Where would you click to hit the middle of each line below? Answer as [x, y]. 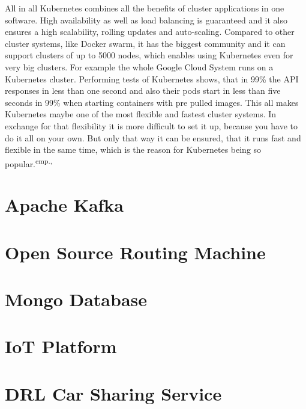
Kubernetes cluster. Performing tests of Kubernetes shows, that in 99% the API [152, 78]
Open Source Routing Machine [135, 252]
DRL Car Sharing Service [113, 393]
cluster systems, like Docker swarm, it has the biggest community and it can [145, 43]
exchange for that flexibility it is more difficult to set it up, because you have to [151, 125]
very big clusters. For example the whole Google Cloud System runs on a [139, 66]
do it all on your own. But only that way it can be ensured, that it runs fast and [153, 137]
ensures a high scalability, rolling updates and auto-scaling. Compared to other [150, 32]
